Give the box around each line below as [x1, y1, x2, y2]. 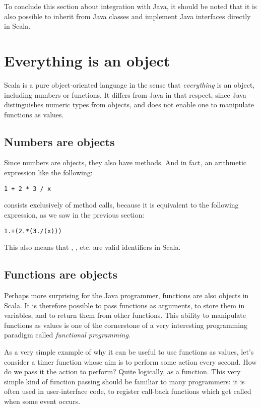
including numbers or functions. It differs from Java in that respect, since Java [4, 89, 246, 100]
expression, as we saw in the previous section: [4, 209, 145, 220]
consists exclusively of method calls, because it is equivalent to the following [4, 199, 239, 210]
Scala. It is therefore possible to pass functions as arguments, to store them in [4, 300, 245, 310]
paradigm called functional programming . [4, 329, 130, 340]
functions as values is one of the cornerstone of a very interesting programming [4, 319, 247, 330]
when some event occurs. [4, 395, 81, 406]
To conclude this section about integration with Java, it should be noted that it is [4, 1, 257, 11]
